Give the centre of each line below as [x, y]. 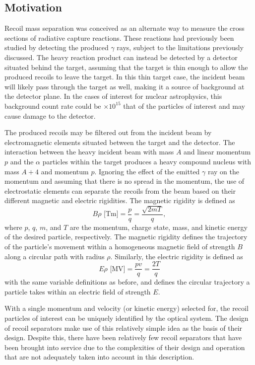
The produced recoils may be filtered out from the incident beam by [108, 132]
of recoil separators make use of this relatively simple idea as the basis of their [124, 328]
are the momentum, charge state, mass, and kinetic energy [159, 227]
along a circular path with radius [55, 256]
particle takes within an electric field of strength [78, 291]
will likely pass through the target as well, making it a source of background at [125, 86]
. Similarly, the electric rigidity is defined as [177, 256]
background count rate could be [53, 106]
